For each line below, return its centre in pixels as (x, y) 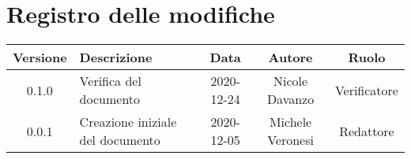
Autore (290, 57)
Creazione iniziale (128, 122)
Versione (40, 57)
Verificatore (366, 90)
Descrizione (116, 57)
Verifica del (110, 81)
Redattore (367, 131)
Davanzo (290, 99)
